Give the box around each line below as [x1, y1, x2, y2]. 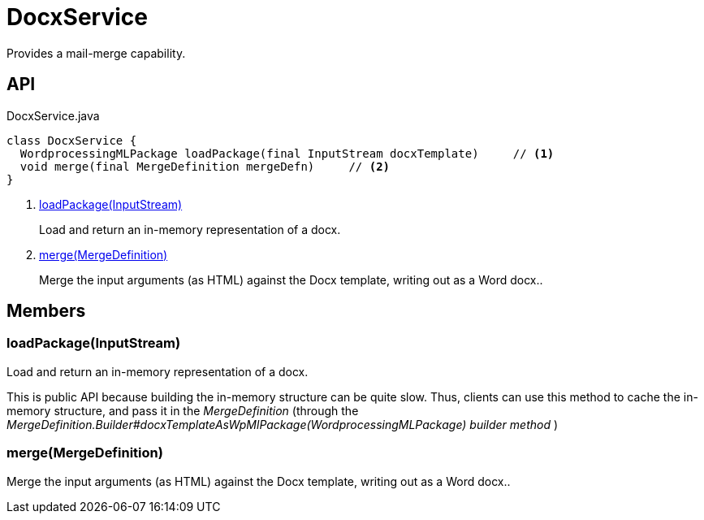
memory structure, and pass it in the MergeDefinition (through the [6, 403, 359, 418]
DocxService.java [6, 108, 100, 123]
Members [6, 301, 86, 322]
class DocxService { [6, 133, 137, 147]
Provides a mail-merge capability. [6, 45, 186, 60]
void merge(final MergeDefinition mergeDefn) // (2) [19, 159, 391, 173]
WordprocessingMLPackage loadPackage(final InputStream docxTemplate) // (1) [19, 146, 555, 160]
